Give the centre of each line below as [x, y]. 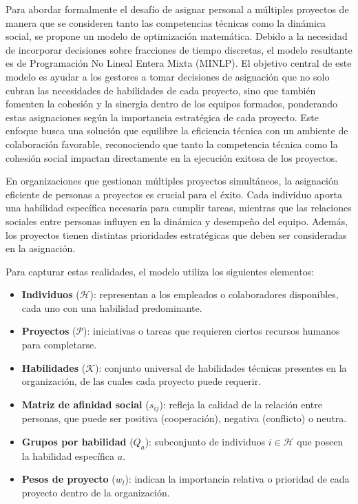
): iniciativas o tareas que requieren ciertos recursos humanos [212, 331]
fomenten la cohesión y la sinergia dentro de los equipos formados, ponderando [172, 104]
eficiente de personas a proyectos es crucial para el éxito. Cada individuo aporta [174, 194]
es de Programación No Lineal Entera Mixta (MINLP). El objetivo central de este [179, 63]
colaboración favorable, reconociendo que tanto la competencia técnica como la [172, 144]
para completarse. [59, 345]
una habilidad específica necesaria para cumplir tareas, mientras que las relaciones [179, 208]
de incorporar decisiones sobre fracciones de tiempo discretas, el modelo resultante [179, 49]
